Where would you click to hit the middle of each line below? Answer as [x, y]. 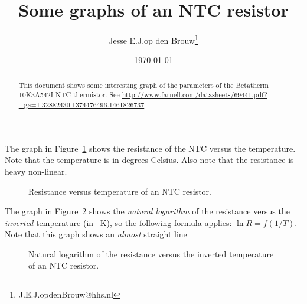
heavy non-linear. [36, 171]
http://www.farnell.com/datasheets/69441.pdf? [195, 95]
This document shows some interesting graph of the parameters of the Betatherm [143, 85]
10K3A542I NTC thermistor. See [69, 95]
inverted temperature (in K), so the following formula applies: [118, 222]
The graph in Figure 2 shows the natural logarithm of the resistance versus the [147, 211]
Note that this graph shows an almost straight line [96, 234]
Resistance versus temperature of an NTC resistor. [120, 191]
